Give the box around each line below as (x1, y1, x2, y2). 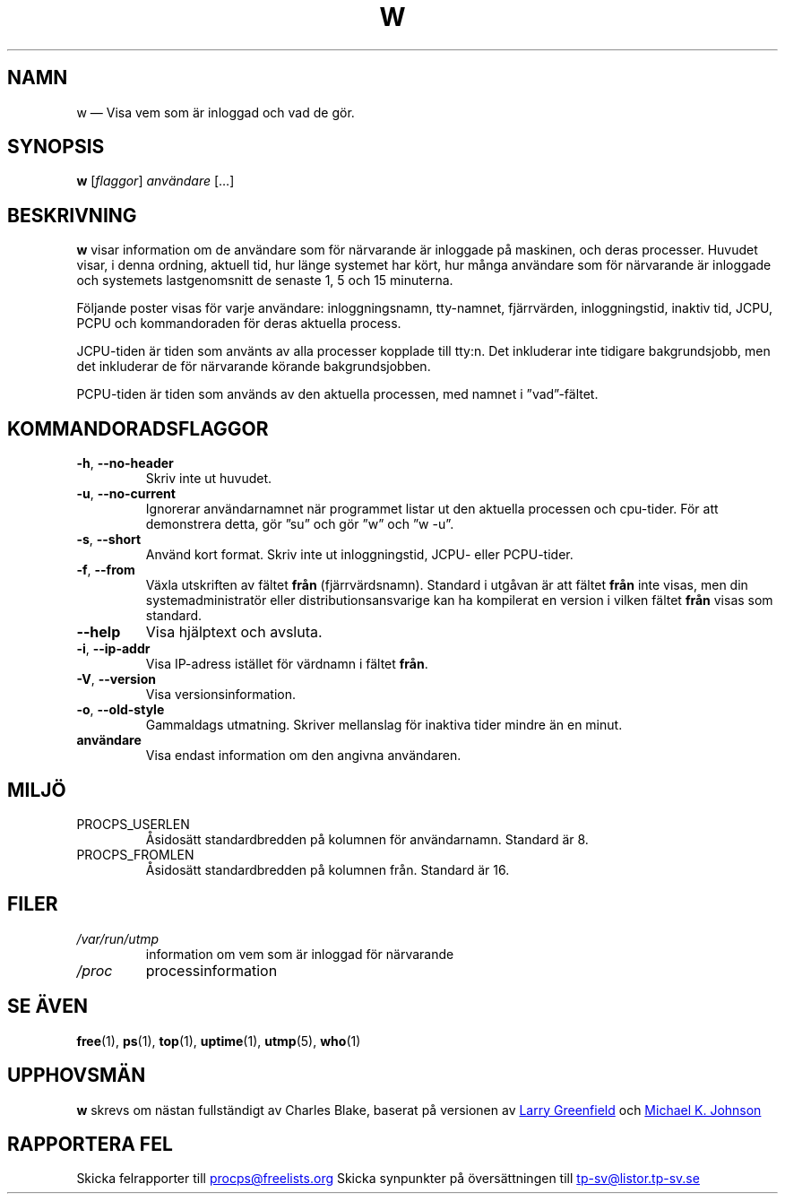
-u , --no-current (76, 486, 176, 502)
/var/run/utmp (76, 930, 160, 946)
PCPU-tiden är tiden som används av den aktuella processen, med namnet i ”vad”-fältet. (76, 386, 599, 402)
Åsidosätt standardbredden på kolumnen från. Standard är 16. (145, 861, 510, 877)
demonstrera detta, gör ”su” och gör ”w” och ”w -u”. (145, 516, 454, 532)
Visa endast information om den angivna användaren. (145, 747, 462, 764)
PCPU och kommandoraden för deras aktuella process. (76, 315, 401, 332)
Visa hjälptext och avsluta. (145, 623, 323, 642)
